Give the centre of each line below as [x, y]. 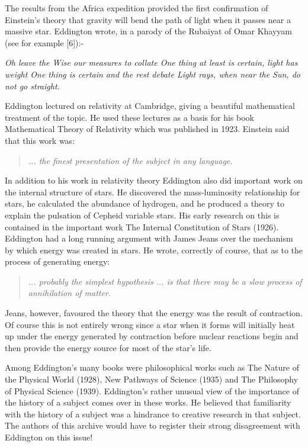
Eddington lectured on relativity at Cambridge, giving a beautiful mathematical [150, 106]
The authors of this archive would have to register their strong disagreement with [153, 425]
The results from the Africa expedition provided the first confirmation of [137, 8]
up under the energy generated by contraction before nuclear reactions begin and [152, 336]
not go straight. [32, 86]
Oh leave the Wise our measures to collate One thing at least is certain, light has [151, 62]
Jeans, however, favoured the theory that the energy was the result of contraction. [154, 313]
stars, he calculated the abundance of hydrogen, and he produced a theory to [145, 203]
